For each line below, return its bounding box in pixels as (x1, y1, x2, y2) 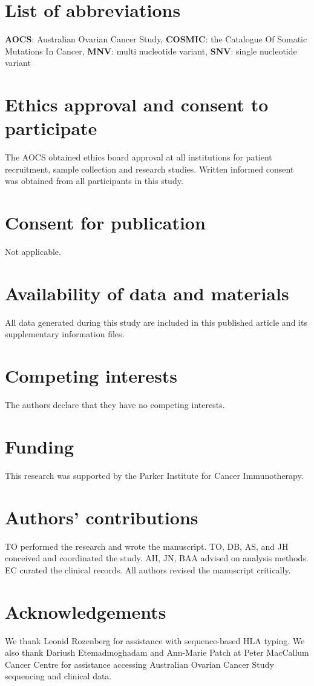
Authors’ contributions (5, 504, 198, 529)
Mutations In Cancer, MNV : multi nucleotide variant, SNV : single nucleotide (5, 44, 297, 57)
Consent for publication (5, 210, 206, 235)
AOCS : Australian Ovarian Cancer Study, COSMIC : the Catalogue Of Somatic (5, 33, 307, 45)
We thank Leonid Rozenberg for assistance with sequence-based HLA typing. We (5, 634, 305, 647)
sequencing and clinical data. (5, 670, 112, 682)
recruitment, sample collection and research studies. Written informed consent (5, 162, 294, 175)
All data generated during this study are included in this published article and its (5, 315, 307, 328)
